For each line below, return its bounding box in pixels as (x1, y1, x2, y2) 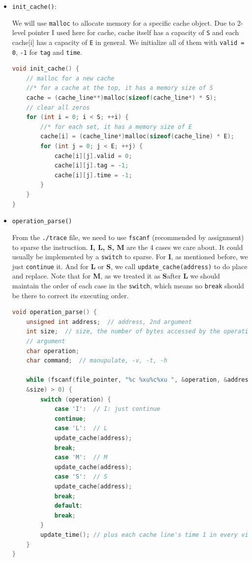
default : (54, 502, 83, 510)
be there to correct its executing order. (12, 290, 129, 300)
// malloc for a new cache (26, 75, 115, 82)
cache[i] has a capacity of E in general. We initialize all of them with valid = (12, 37, 245, 47)
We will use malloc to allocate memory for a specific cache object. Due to (12, 17, 235, 28)
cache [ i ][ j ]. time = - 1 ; (54, 171, 132, 179)
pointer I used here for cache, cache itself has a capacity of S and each (28, 27, 239, 38)
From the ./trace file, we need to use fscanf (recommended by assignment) (12, 232, 244, 242)
